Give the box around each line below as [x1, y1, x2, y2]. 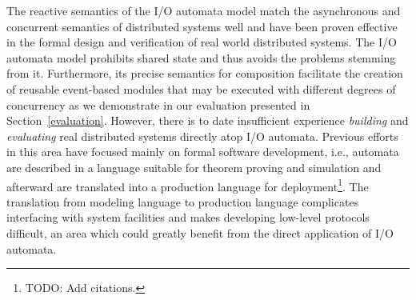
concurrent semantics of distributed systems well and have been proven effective [6, 18, 398, 34]
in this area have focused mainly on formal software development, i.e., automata [6, 143, 399, 160]
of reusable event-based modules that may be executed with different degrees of [6, 80, 396, 97]
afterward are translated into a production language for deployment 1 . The [6, 175, 369, 194]
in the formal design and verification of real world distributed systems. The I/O [6, 34, 397, 50]
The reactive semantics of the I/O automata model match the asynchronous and [6, 2, 401, 18]
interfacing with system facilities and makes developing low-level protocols [6, 209, 370, 226]
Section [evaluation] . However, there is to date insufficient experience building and [6, 112, 409, 129]
